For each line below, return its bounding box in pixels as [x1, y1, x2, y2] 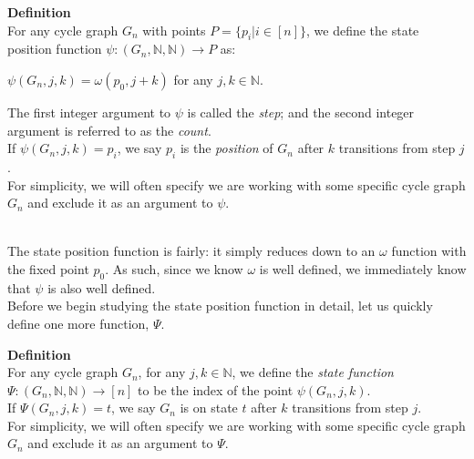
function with [391, 241, 467, 260]
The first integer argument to [7, 102, 171, 121]
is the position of [180, 138, 273, 158]
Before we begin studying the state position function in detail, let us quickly [7, 296, 433, 315]
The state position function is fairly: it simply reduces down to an [7, 241, 376, 260]
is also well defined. [47, 278, 156, 297]
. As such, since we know [105, 259, 243, 278]
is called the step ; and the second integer [187, 102, 415, 121]
